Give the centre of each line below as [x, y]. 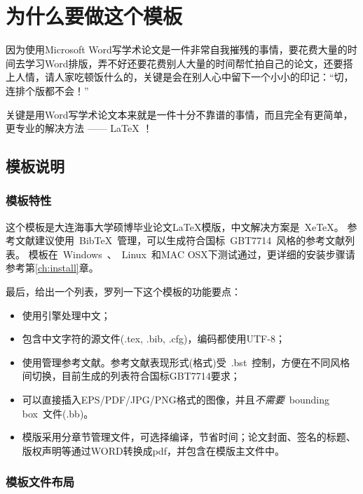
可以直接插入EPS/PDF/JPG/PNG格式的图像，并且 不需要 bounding [176, 400]
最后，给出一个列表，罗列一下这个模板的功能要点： [123, 292]
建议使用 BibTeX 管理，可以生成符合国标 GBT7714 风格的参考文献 [190, 240]
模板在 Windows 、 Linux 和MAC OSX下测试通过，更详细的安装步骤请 [192, 254]
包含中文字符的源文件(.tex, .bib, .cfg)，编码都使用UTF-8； [153, 339]
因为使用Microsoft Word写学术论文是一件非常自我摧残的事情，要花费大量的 [177, 49]
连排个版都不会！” [47, 90]
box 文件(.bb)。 [58, 413]
